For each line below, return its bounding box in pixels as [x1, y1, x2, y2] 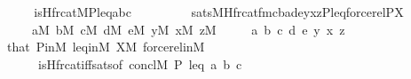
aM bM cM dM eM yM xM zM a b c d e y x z [31, 20, 345, 38]
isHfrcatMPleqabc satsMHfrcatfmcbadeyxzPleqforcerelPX [34, 3, 404, 20]
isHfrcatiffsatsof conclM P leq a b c [37, 54, 242, 73]
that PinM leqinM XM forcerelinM [6, 37, 205, 56]
